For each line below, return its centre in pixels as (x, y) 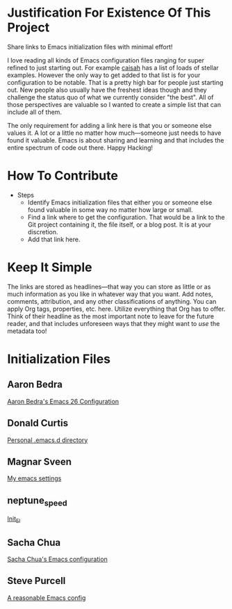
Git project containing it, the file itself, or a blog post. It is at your (119, 225)
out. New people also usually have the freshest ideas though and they (107, 90)
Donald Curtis (38, 423)
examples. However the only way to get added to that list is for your (104, 75)
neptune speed (37, 501)
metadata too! (27, 331)
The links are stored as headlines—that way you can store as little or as (109, 286)
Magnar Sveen (39, 462)
